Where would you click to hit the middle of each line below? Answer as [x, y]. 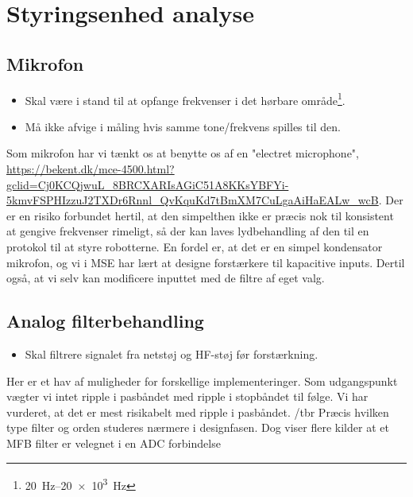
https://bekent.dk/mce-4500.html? [91, 169]
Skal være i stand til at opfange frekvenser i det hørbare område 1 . [185, 99]
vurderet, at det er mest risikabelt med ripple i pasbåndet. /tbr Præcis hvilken [198, 412]
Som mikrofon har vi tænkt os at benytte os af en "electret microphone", [183, 153]
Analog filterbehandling [105, 321]
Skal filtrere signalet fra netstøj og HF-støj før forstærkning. [172, 353]
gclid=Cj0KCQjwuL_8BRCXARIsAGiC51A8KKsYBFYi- [148, 184]
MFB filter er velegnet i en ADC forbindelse [114, 443]
